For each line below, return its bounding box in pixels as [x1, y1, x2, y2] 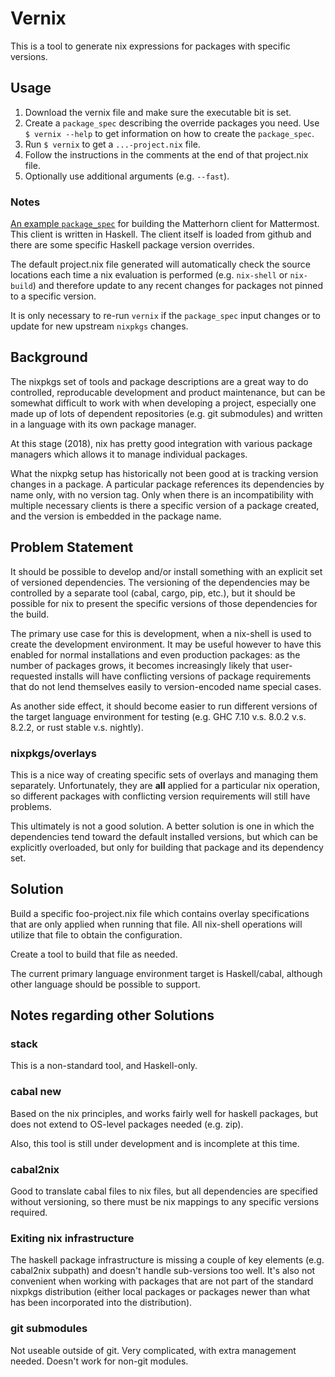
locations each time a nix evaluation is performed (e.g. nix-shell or [10, 269, 288, 281]
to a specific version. [10, 290, 97, 302]
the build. [10, 608, 50, 620]
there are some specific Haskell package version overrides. [10, 239, 255, 251]
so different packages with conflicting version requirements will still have [10, 790, 311, 802]
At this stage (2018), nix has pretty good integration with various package [10, 437, 313, 449]
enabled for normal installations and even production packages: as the [10, 648, 301, 661]
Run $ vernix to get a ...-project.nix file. [24, 138, 201, 150]
